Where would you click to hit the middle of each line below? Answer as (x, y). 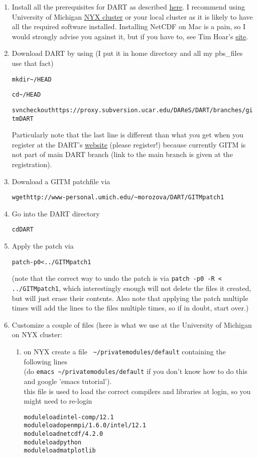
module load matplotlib (60, 451)
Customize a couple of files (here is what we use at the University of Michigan (132, 324)
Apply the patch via (43, 246)
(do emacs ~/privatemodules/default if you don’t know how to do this (136, 371)
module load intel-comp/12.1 (69, 417)
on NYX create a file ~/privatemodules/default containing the (125, 351)
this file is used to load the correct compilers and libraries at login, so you (137, 391)
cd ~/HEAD (26, 95)
